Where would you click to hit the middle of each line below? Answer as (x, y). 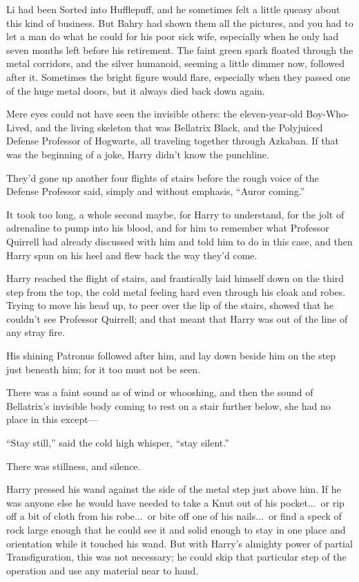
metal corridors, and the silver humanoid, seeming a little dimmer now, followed (176, 63)
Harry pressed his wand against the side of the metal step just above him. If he (174, 489)
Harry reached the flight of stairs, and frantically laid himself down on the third (175, 278)
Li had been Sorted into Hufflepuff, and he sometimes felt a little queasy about (173, 9)
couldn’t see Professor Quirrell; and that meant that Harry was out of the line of (177, 318)
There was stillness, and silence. (74, 466)
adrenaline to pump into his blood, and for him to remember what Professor (168, 228)
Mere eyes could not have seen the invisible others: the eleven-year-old (155, 114)
